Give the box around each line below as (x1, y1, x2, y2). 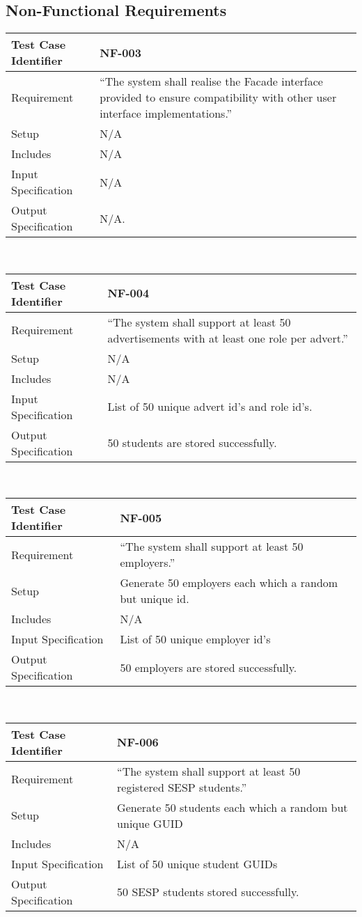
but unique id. (120, 590, 189, 607)
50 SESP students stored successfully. (117, 884, 299, 900)
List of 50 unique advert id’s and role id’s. (107, 398, 313, 415)
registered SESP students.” (117, 778, 247, 795)
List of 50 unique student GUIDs (117, 855, 278, 872)
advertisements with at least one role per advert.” (107, 329, 348, 346)
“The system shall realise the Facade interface (100, 73, 323, 90)
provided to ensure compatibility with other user (100, 89, 337, 106)
